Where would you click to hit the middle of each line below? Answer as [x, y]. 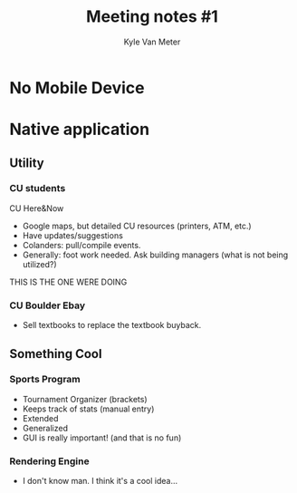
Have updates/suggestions [73, 235]
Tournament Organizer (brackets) [85, 399]
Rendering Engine [49, 461]
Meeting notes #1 [152, 17]
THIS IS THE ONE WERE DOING [68, 282]
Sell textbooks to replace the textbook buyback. [112, 325]
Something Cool [56, 354]
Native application [80, 130]
